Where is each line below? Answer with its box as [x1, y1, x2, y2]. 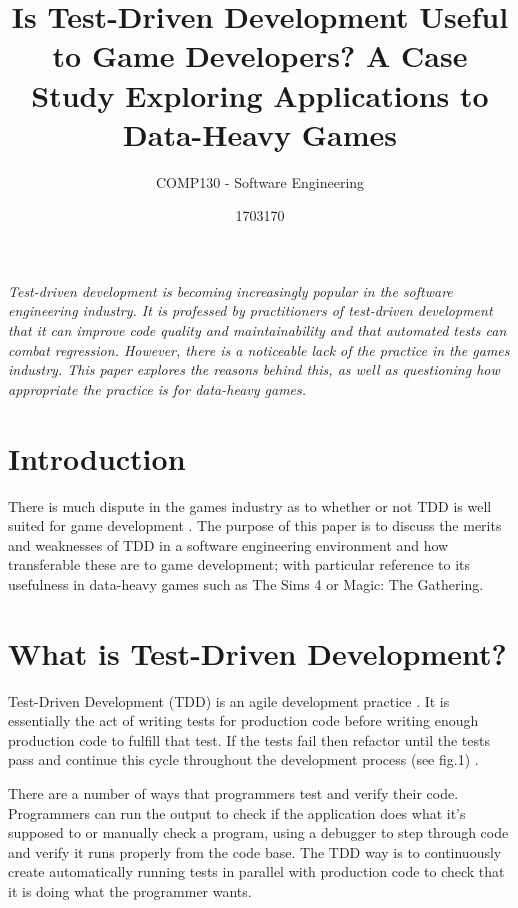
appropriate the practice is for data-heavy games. [8, 378, 307, 399]
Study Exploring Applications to [31, 74, 489, 115]
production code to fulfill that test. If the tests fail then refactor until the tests [8, 729, 490, 750]
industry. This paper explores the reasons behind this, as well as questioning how [8, 359, 500, 380]
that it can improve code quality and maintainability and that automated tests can [8, 320, 507, 341]
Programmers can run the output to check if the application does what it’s [8, 802, 466, 823]
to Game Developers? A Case [52, 35, 468, 76]
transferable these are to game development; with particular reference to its [8, 554, 471, 575]
